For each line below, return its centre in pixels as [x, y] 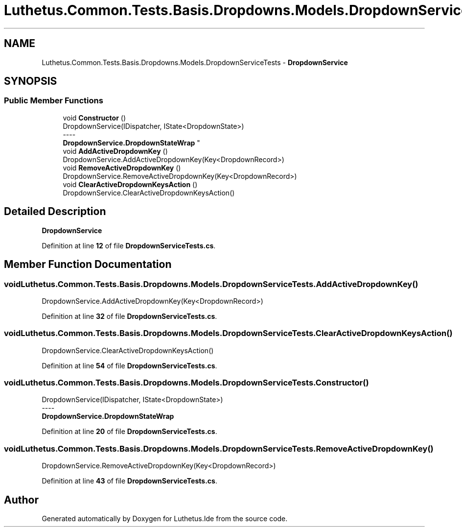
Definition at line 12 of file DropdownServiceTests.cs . [129, 245]
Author [21, 500]
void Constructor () [94, 118]
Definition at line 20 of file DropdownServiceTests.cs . [129, 432]
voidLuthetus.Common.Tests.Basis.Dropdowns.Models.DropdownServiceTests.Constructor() [186, 383]
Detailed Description [55, 212]
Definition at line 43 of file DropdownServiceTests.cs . [129, 481]
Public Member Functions [54, 101]
